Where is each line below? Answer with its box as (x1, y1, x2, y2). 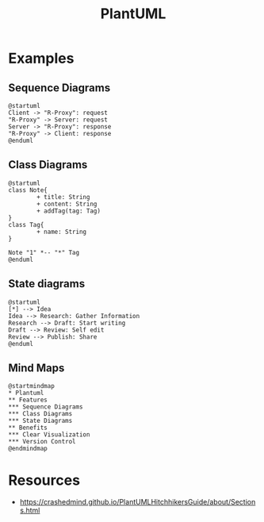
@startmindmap (8, 382, 55, 390)
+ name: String (36, 228, 87, 236)
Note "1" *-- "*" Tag (8, 248, 80, 256)
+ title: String (36, 193, 90, 201)
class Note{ (8, 186, 48, 194)
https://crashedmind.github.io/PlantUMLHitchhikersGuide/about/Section (19, 497, 256, 507)
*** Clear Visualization (8, 431, 90, 439)
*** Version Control (8, 438, 77, 446)
